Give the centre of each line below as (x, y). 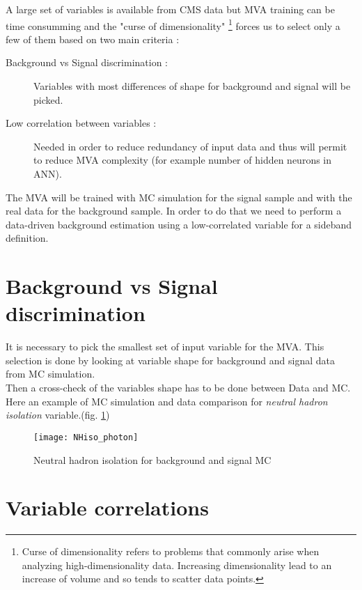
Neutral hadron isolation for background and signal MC (152, 459)
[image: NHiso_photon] (86, 437)
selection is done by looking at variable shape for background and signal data (170, 360)
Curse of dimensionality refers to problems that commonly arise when (171, 551)
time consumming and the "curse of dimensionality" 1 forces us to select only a (173, 24)
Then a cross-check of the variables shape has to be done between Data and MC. (178, 388)
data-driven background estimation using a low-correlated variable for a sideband (179, 224)
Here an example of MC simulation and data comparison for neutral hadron (167, 401)
